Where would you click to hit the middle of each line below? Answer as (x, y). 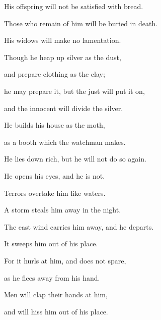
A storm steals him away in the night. (63, 210)
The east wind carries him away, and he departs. (79, 226)
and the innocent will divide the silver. (64, 108)
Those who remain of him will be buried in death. (81, 23)
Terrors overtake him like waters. (55, 193)
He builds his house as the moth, (55, 125)
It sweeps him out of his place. (51, 244)
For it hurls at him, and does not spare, (65, 260)
